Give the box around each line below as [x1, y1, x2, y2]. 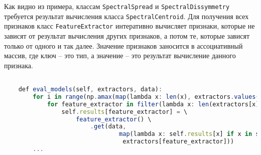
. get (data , [90, 123, 126, 130]
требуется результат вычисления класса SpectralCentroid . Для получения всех [4, 11, 249, 21]
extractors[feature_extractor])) [122, 138, 234, 145]
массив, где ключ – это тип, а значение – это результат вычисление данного [4, 50, 236, 61]
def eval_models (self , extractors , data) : [18, 86, 163, 93]
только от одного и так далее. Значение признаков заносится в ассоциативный [4, 40, 243, 51]
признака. [4, 60, 33, 70]
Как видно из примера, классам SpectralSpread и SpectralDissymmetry [4, 1, 230, 11]
